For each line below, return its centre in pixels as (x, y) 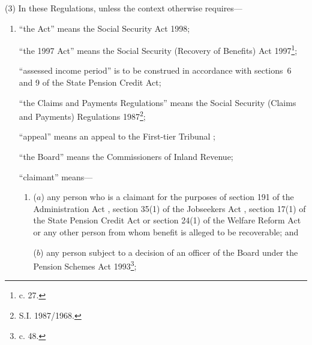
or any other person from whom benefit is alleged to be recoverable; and (166, 232)
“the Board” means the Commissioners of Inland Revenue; (126, 157)
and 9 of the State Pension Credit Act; (90, 82)
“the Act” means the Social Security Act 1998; (104, 28)
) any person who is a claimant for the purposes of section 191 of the (167, 197)
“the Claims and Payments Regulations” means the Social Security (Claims (157, 102)
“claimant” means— (56, 176)
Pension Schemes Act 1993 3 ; (85, 265)
